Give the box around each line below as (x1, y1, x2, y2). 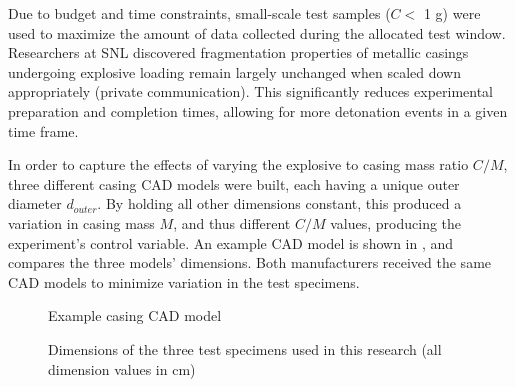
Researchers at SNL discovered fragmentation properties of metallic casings (8, 42, 469, 63)
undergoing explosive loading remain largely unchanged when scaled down (8, 61, 461, 82)
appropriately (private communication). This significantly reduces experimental (8, 81, 494, 102)
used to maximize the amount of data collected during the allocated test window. (8, 22, 506, 43)
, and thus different (173, 212, 291, 233)
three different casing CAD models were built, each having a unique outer (8, 173, 460, 194)
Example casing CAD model (48, 305, 222, 326)
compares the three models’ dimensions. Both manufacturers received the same (8, 252, 492, 273)
